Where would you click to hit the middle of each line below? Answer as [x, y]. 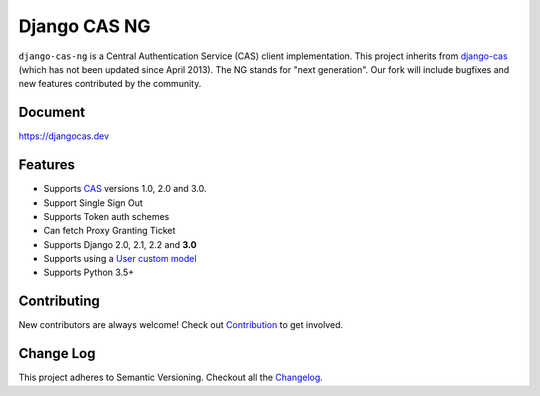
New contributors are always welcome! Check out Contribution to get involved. [181, 325]
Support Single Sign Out [93, 202]
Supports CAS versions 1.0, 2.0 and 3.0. [125, 189]
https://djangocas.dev [64, 136]
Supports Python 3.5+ [89, 272]
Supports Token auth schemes [106, 216]
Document [51, 112]
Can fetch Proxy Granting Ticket [109, 231]
